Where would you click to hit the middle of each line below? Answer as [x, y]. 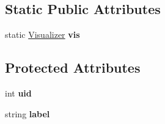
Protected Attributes [73, 67]
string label [28, 113]
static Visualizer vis [42, 35]
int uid [18, 93]
